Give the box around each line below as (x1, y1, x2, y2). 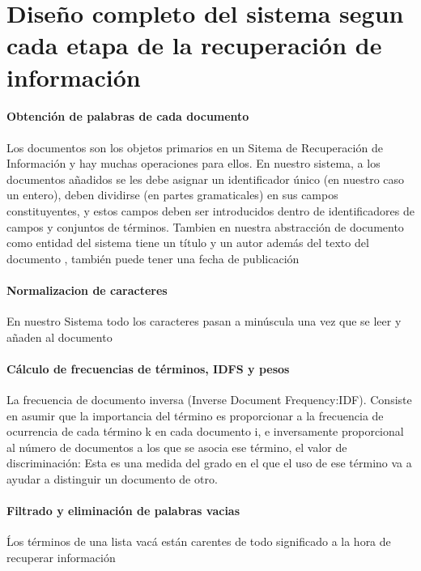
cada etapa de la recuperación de (6, 28, 382, 62)
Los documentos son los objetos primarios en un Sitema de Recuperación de (6, 138, 383, 156)
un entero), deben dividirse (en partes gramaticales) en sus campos (6, 186, 338, 203)
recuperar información (6, 549, 116, 566)
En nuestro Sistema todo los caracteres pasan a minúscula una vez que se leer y (6, 313, 402, 330)
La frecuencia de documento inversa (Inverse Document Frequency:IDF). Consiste (6, 391, 412, 408)
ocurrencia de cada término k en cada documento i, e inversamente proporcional (6, 423, 404, 440)
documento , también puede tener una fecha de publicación (6, 249, 300, 266)
